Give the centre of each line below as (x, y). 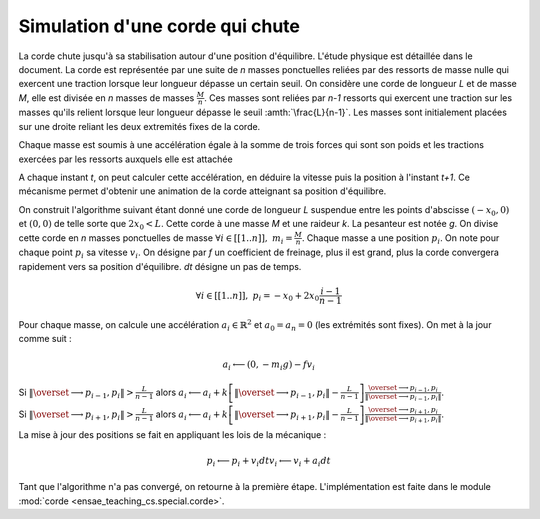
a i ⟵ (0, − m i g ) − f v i (268, 365)
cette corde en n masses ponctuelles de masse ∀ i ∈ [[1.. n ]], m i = (156, 238)
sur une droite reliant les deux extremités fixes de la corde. (139, 126)
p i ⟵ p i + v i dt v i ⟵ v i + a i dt (269, 462)
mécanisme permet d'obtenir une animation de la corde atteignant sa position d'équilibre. (202, 191)
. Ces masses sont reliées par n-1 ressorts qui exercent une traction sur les (358, 97)
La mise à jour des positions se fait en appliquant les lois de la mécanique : (172, 434)
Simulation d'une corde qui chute (159, 26)
